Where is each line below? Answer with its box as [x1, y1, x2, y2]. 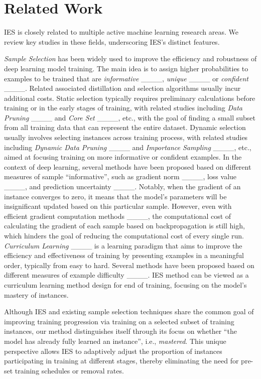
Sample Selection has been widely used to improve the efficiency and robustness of [4, 53, 257, 64]
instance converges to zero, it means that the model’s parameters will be [4, 191, 227, 201]
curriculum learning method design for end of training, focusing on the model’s [4, 279, 247, 290]
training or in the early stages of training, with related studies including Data [4, 102, 242, 113]
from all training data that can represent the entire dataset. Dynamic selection [4, 122, 246, 133]
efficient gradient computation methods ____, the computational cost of [4, 210, 231, 221]
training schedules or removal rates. [15, 365, 124, 375]
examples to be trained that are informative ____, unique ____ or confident [4, 73, 248, 83]
